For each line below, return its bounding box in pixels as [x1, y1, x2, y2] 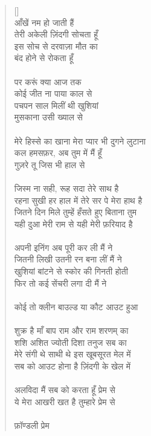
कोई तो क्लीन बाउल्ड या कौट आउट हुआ [14, 300, 138, 313]
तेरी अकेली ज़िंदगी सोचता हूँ [14, 28, 98, 41]
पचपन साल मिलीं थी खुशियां [14, 99, 98, 111]
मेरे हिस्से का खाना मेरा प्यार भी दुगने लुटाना [14, 134, 146, 147]
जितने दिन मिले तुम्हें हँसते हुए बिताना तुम [14, 206, 137, 218]
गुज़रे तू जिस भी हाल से [14, 158, 85, 171]
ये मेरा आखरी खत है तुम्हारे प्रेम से [14, 395, 115, 408]
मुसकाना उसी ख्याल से [14, 111, 83, 123]
